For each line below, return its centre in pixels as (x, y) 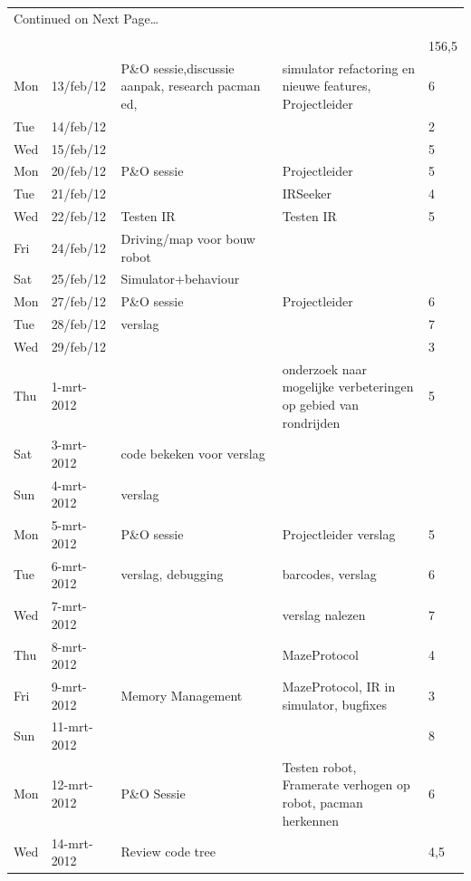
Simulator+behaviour (180, 279)
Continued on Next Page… (87, 18)
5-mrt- (69, 525)
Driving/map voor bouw (188, 238)
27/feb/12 (78, 301)
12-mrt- (72, 784)
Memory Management (182, 695)
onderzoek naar (325, 368)
